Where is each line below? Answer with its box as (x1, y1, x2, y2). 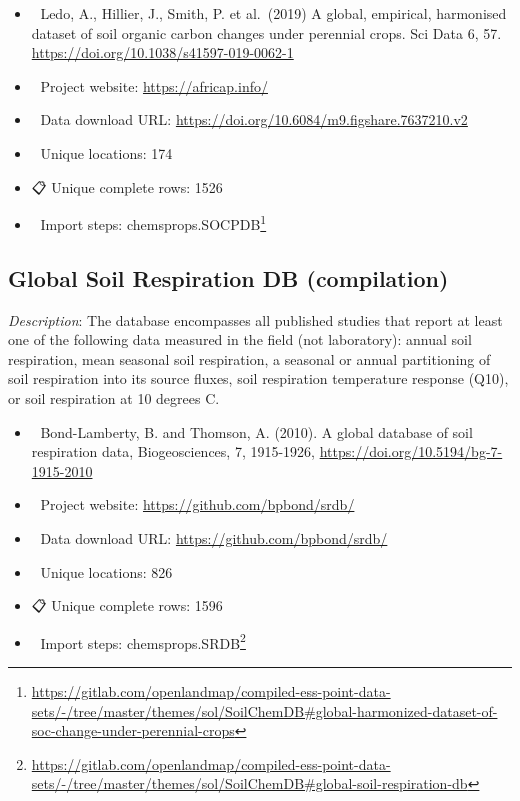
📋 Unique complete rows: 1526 (31, 176, 223, 197)
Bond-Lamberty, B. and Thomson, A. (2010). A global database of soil (40, 421, 473, 442)
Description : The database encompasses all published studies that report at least (8, 309, 503, 330)
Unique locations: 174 (40, 142, 173, 163)
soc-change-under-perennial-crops (31, 720, 235, 741)
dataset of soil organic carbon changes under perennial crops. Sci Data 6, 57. (31, 22, 502, 43)
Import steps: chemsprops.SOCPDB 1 (40, 211, 267, 234)
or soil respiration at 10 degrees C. (8, 387, 220, 408)
